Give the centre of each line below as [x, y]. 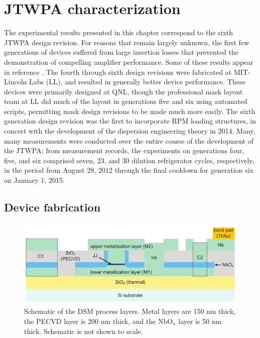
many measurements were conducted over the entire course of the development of [129, 140]
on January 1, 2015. [34, 180]
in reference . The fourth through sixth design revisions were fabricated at [118, 72]
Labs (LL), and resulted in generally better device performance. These [137, 82]
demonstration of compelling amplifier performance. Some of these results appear [129, 62]
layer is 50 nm [200, 321]
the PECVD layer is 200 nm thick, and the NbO [99, 321]
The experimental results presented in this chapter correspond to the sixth [119, 32]
